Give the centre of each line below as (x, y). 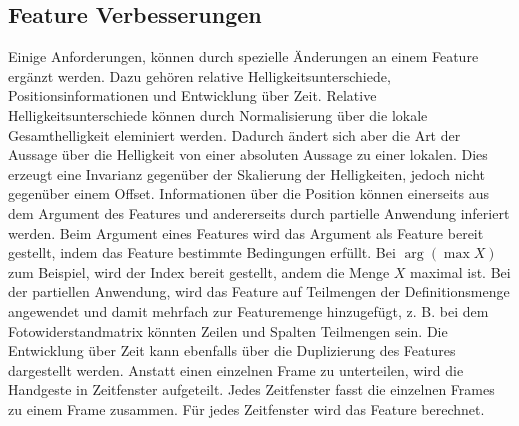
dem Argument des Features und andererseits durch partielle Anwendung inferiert (259, 212)
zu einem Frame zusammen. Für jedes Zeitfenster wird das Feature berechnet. (246, 408)
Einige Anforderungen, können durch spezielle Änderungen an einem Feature (243, 56)
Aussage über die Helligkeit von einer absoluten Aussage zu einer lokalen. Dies (248, 154)
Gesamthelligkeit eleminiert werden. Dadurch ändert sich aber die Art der (234, 134)
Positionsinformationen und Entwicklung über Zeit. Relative (192, 95)
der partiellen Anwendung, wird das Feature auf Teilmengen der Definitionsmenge (259, 291)
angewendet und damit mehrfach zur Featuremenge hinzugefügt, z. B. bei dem (248, 310)
